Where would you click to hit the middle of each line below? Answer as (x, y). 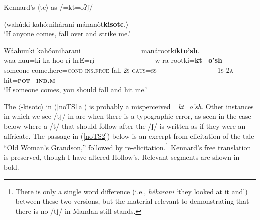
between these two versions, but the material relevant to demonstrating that (132, 201)
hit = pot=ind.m (30, 79)
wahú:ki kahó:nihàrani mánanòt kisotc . (66, 23)
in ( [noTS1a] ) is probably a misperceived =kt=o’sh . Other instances (150, 106)
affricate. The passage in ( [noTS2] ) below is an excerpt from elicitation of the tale (129, 136)
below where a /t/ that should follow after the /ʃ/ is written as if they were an (125, 126)
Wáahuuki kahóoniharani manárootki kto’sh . (102, 50)
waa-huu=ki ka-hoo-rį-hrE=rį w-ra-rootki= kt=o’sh (113, 60)
